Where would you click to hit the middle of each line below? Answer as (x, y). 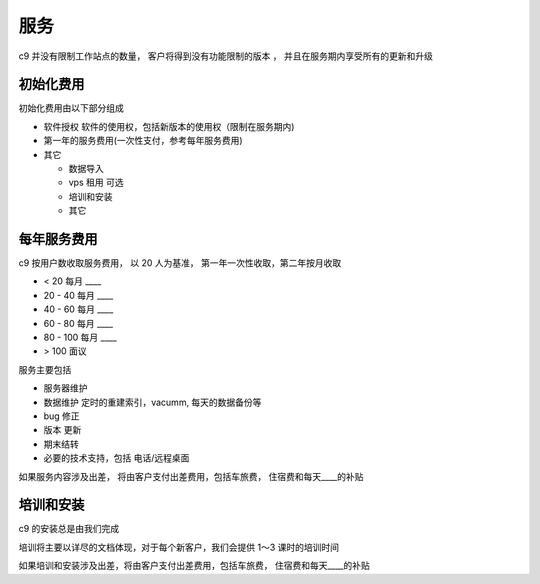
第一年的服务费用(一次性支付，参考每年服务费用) (143, 141)
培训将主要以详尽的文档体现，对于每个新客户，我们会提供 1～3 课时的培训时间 (179, 547)
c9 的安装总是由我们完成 (69, 529)
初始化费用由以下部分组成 (71, 108)
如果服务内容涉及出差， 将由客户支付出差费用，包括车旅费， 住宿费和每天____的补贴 (191, 476)
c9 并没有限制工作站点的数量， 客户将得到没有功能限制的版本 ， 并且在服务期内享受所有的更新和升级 (226, 56)
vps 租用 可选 (96, 182)
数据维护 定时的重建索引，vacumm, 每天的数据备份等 (152, 402)
